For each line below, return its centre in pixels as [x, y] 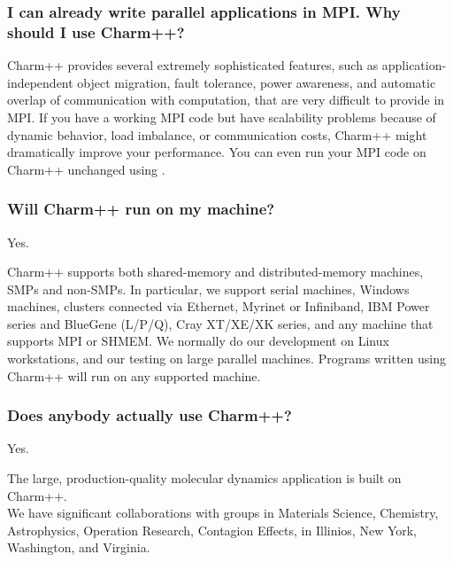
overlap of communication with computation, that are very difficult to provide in [226, 100]
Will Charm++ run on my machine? [141, 209]
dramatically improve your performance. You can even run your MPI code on [217, 152]
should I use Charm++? [96, 31]
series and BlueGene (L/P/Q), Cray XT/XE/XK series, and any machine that [220, 323]
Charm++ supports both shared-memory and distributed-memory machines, [215, 272]
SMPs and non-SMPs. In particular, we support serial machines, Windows [208, 289]
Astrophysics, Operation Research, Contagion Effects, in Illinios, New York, [212, 530]
